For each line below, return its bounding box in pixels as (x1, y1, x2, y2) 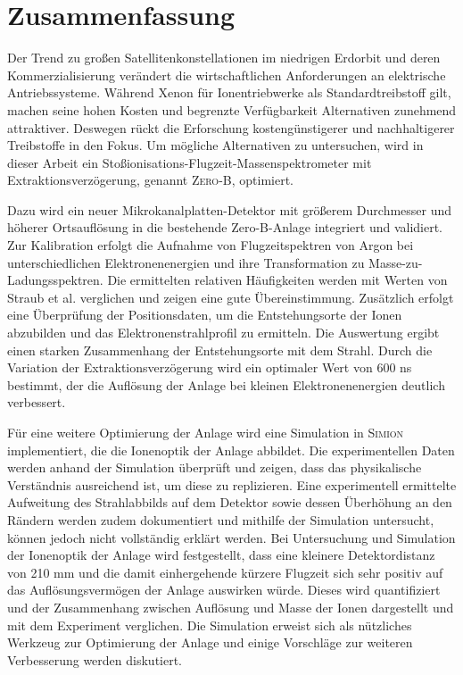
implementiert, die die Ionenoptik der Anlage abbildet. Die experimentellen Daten (7, 440, 455, 459)
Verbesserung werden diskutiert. (7, 650, 183, 669)
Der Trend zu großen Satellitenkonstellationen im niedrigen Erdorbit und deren (7, 48, 441, 67)
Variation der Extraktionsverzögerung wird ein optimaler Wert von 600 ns (7, 358, 412, 377)
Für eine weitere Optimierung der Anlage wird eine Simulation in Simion (7, 423, 404, 441)
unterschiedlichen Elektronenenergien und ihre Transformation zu (7, 253, 365, 271)
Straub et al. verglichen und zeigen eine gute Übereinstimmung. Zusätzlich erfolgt (7, 287, 454, 306)
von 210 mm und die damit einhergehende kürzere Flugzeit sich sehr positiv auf (7, 562, 443, 581)
